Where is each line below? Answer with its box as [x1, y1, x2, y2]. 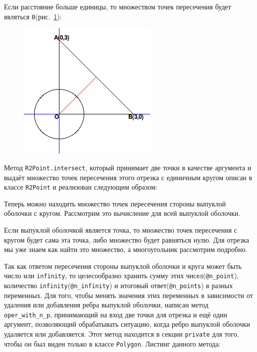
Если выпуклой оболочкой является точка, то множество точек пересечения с [4, 224, 237, 235]
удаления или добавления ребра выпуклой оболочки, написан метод [4, 300, 208, 310]
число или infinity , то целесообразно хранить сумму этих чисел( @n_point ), [4, 270, 239, 281]
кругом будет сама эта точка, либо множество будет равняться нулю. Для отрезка [4, 234, 250, 245]
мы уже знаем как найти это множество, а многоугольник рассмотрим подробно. [4, 244, 248, 254]
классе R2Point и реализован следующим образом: [4, 182, 157, 192]
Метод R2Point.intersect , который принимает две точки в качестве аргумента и [4, 162, 252, 172]
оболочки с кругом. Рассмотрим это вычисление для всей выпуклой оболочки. [4, 208, 241, 218]
